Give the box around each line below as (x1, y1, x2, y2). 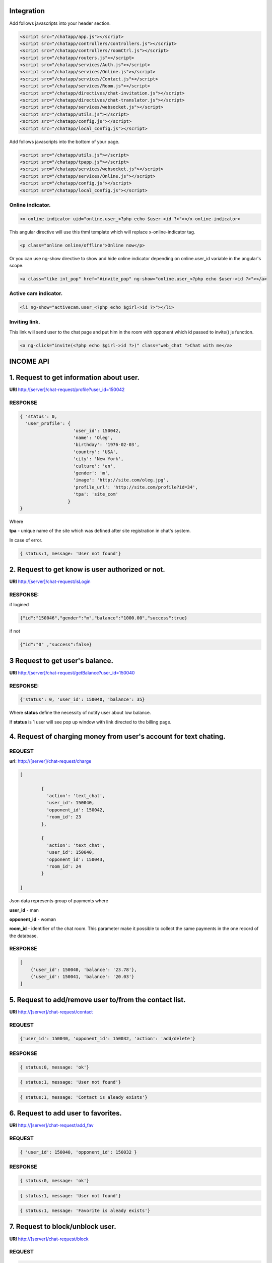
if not (9, 628, 20, 634)
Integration (9, 7, 45, 15)
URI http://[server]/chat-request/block (9, 1236, 89, 1242)
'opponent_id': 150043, (46, 856, 105, 862)
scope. (9, 262, 24, 268)
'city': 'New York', (73, 456, 124, 462)
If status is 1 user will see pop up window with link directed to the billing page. (9, 719, 172, 725)
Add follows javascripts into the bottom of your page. (9, 138, 120, 144)
